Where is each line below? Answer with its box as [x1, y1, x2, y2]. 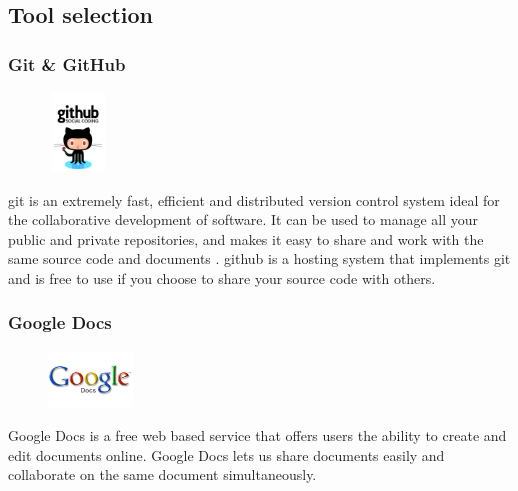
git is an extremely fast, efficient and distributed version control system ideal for [8, 189, 500, 210]
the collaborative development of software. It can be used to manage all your [8, 209, 479, 230]
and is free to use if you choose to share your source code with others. [8, 267, 436, 288]
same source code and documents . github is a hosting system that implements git [8, 248, 511, 269]
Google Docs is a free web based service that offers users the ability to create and [8, 424, 507, 445]
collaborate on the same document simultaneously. [8, 464, 317, 485]
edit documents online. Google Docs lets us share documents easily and [8, 444, 445, 465]
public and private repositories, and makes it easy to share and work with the [8, 228, 484, 249]
